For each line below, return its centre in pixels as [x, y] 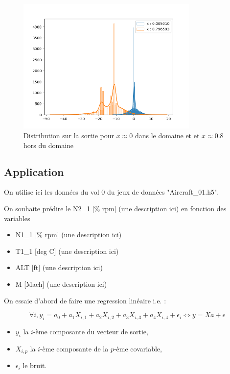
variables [17, 218]
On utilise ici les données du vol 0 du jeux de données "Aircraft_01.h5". [112, 192]
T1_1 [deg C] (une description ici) [67, 251]
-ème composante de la [74, 348]
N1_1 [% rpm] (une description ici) [69, 235]
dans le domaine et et [167, 135]
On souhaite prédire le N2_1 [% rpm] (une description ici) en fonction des [115, 208]
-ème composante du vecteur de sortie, [91, 331]
